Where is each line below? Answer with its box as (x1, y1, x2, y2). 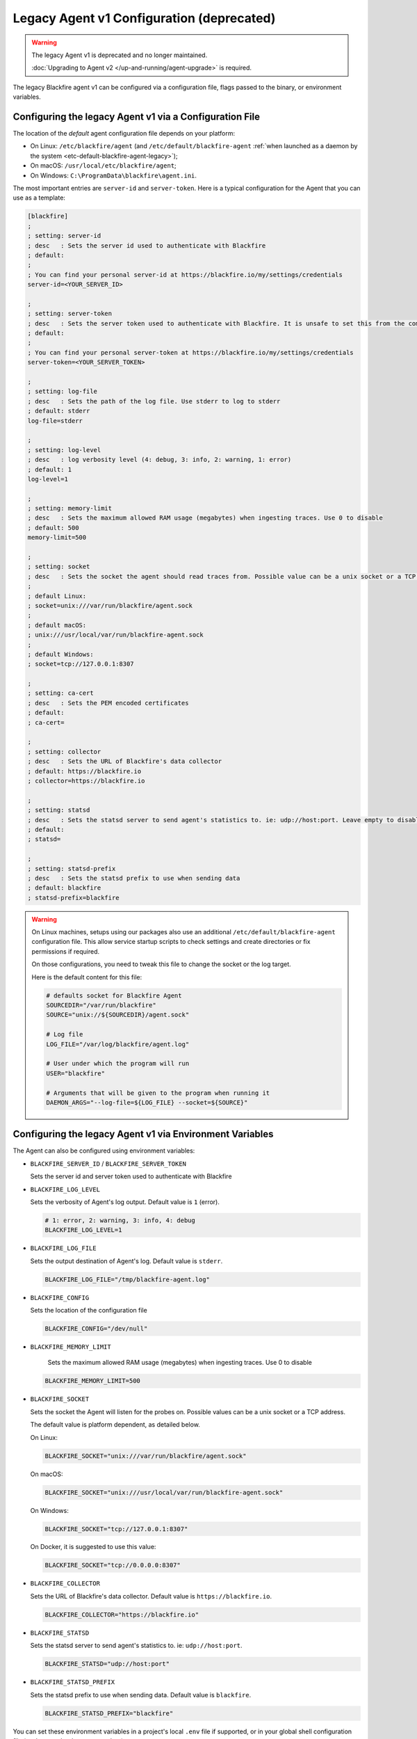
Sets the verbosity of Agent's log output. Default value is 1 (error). (30, 1197, 220, 1206)
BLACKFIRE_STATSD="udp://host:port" (44, 1660, 170, 1668)
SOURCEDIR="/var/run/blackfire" (46, 1002, 156, 1009)
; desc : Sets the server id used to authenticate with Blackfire (27, 241, 266, 250)
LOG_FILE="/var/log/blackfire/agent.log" (46, 1040, 190, 1048)
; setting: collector (27, 748, 101, 755)
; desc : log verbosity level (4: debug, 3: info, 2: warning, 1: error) (27, 456, 292, 464)
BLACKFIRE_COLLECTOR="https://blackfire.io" (44, 1610, 199, 1619)
